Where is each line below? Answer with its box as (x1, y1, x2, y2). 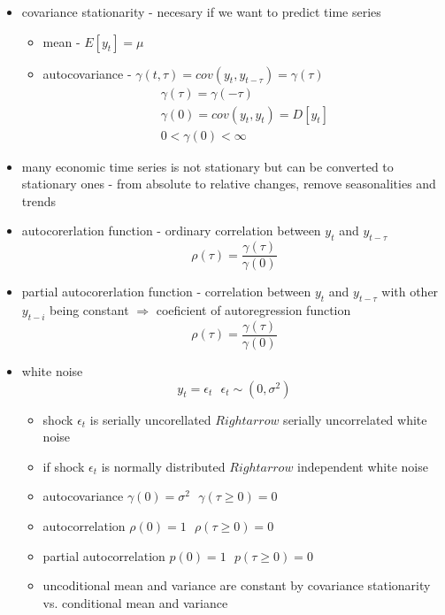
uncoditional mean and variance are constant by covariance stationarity (42, 576, 431, 595)
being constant (50, 301, 129, 319)
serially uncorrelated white (283, 410, 427, 428)
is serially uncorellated (89, 410, 211, 428)
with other (381, 282, 439, 301)
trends (21, 191, 57, 210)
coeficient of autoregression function (156, 301, 351, 319)
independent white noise (297, 457, 428, 475)
